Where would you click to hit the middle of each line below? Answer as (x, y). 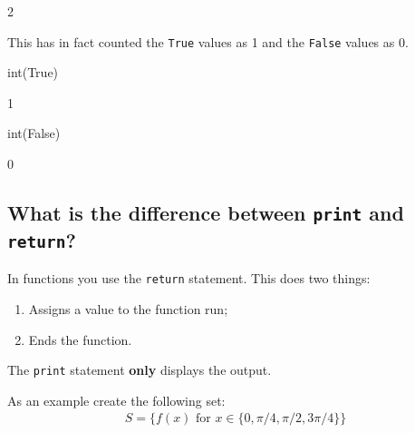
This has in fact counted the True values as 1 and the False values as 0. (208, 41)
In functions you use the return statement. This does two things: (189, 278)
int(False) (34, 133)
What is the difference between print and (206, 213)
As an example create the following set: (116, 400)
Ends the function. (80, 339)
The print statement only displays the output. (140, 370)
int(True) (33, 72)
